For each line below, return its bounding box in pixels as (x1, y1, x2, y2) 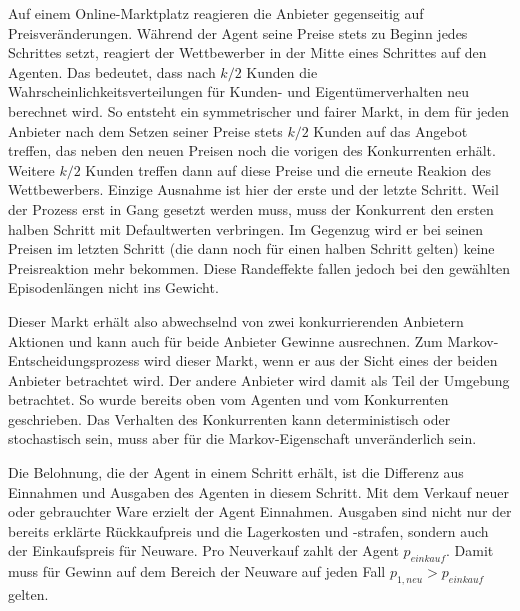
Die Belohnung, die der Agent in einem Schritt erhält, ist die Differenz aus (8, 462, 464, 483)
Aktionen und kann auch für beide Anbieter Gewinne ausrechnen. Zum (8, 330, 443, 351)
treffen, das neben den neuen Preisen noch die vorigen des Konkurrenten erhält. (8, 140, 496, 161)
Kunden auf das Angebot (313, 120, 468, 141)
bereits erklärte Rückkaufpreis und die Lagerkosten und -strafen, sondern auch (8, 520, 489, 541)
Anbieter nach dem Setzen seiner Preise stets (8, 120, 283, 141)
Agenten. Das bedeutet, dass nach (8, 61, 216, 82)
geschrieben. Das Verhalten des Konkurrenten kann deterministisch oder (8, 408, 451, 429)
